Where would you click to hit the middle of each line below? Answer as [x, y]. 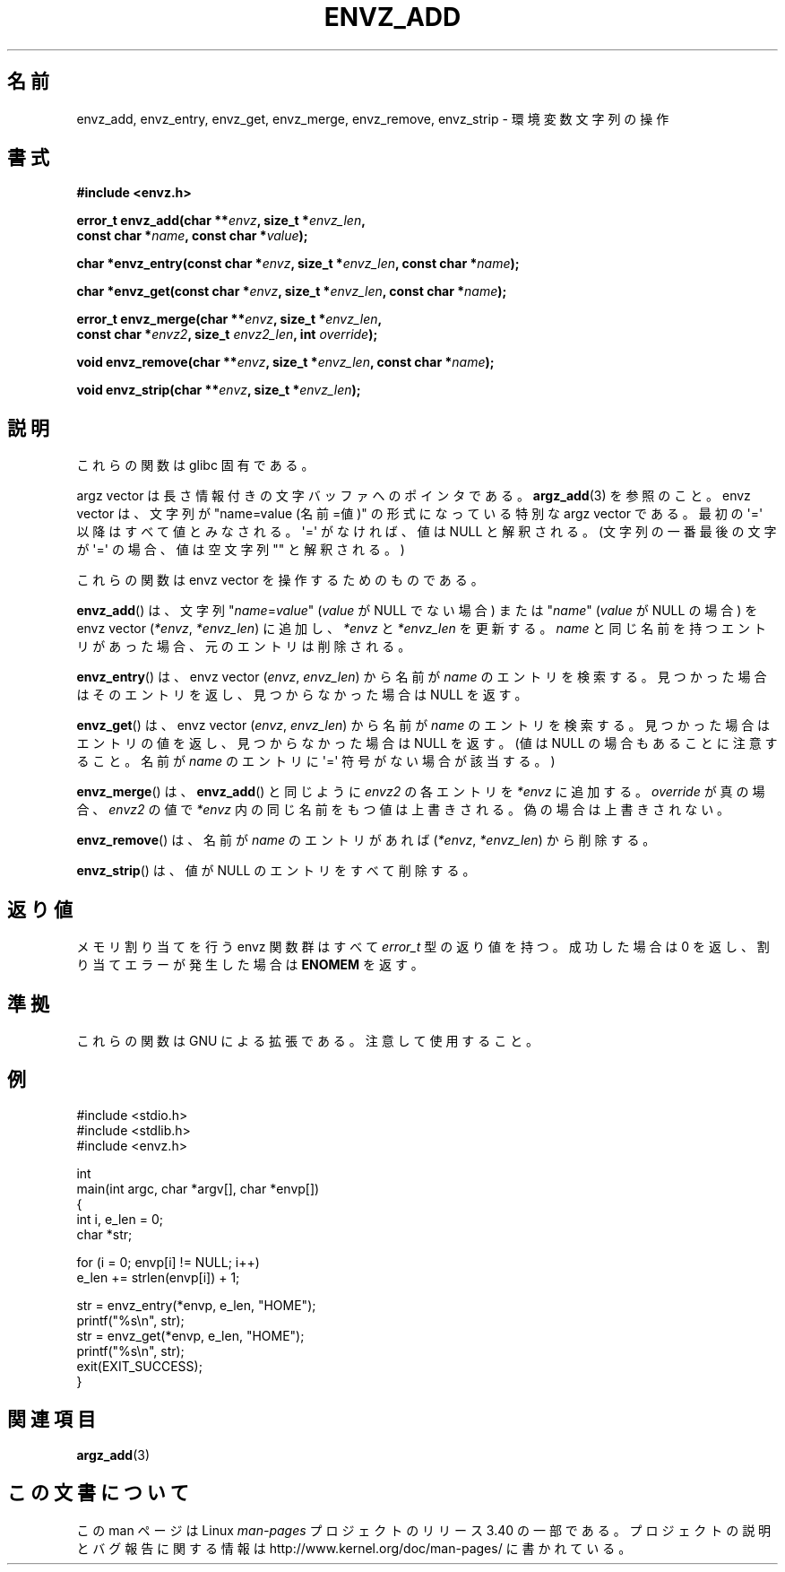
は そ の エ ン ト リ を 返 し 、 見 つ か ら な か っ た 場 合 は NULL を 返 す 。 [302, 695]
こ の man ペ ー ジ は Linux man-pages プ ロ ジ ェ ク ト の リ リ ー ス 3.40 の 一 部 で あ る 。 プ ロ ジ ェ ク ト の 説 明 [424, 1530]
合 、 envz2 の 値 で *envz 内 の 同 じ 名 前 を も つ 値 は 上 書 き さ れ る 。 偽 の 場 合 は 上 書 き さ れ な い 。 [403, 810]
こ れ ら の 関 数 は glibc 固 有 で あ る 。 [195, 465]
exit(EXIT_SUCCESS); [139, 1366]
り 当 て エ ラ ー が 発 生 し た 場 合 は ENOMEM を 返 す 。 [250, 965]
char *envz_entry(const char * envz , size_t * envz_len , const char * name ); [298, 264]
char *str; [104, 1234]
